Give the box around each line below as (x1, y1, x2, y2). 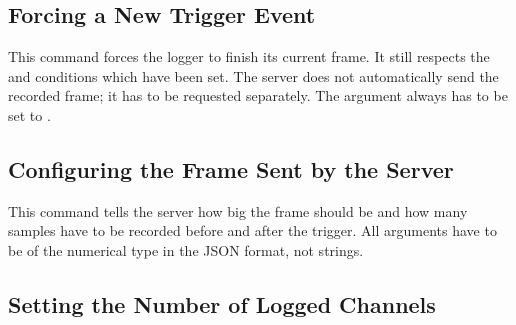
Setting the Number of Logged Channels (8, 288, 436, 319)
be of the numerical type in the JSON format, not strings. (8, 239, 364, 260)
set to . (8, 104, 51, 125)
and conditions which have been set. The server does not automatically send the (8, 65, 499, 86)
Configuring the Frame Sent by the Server (8, 153, 454, 184)
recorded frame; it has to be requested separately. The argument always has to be (8, 85, 508, 106)
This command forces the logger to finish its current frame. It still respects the (8, 46, 490, 67)
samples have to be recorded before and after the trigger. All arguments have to (8, 220, 497, 241)
